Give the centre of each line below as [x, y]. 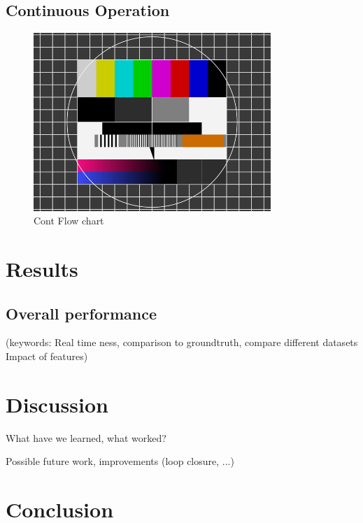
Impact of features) [47, 356]
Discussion [57, 404]
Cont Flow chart [69, 221]
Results [42, 268]
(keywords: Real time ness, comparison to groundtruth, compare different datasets [182, 342]
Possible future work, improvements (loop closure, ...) [120, 461]
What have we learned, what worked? [86, 437]
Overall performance [81, 313]
